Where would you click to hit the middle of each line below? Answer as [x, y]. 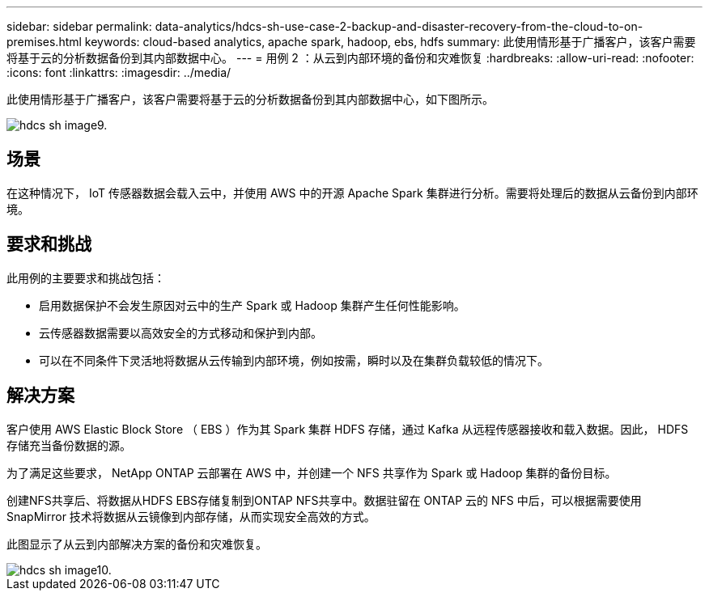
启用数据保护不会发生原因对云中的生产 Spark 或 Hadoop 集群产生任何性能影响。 [252, 305]
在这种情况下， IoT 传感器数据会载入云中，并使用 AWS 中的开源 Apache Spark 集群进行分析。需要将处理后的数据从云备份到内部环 [352, 193]
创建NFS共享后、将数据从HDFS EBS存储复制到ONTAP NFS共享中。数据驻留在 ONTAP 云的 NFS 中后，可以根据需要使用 [324, 500]
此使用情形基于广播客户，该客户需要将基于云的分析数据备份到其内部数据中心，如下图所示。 [250, 99]
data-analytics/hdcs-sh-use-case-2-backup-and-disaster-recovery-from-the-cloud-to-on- [399, 26]
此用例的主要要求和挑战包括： [86, 277]
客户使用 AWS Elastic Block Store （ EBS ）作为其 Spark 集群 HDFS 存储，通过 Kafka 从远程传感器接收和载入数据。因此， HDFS [348, 429]
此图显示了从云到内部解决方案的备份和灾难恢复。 [137, 544]
